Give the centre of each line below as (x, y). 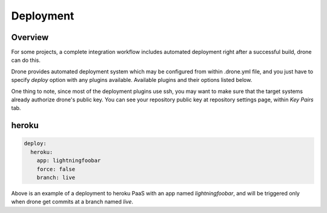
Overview (30, 37)
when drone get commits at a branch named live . (72, 202)
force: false (56, 169)
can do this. (26, 60)
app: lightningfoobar (69, 161)
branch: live (56, 177)
